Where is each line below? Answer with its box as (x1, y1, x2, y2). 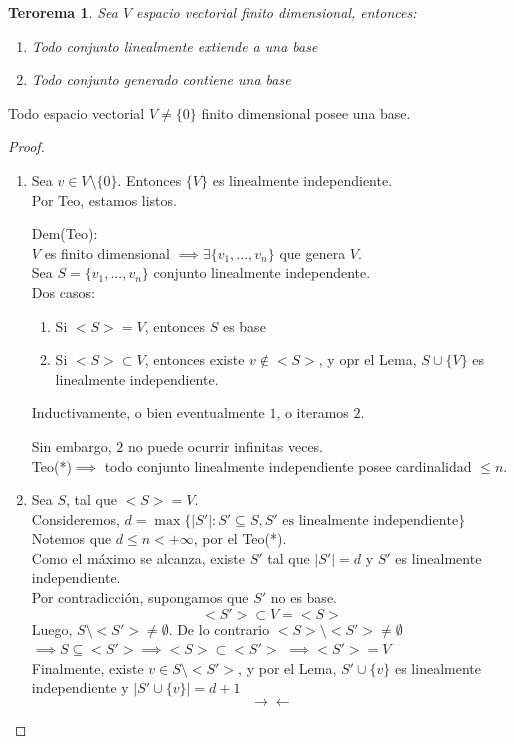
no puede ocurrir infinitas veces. (127, 435, 324, 456)
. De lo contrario (168, 618, 270, 639)
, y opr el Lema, (318, 349, 417, 370)
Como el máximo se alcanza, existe (31, 547, 246, 568)
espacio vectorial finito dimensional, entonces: (136, 2, 417, 22)
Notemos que (31, 528, 112, 549)
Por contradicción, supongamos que (31, 587, 249, 608)
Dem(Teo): (31, 223, 98, 244)
